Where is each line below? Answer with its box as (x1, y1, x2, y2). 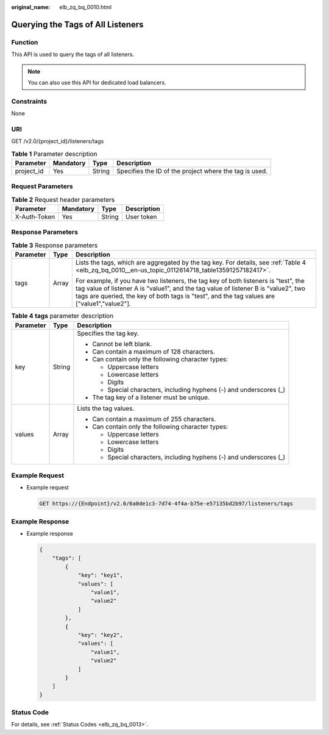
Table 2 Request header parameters (11, 195, 115, 204)
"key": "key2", (77, 631, 123, 638)
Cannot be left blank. (92, 339, 152, 348)
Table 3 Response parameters (11, 241, 98, 250)
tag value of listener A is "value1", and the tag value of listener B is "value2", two (75, 284, 306, 293)
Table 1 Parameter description (11, 149, 97, 158)
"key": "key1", (77, 572, 123, 579)
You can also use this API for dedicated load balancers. (27, 79, 167, 86)
